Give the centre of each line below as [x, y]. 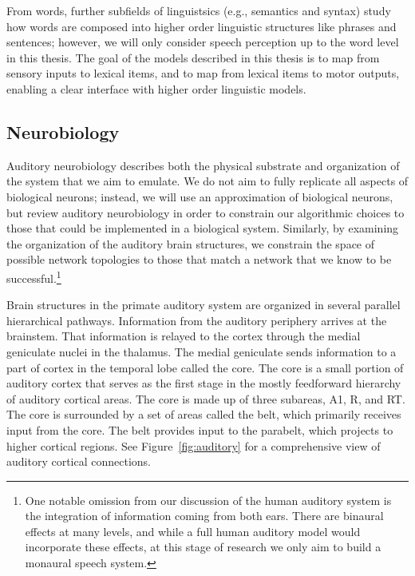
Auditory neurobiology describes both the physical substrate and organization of [203, 165]
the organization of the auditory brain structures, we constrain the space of [191, 243]
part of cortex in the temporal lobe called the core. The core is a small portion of [205, 367]
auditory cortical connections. [79, 461]
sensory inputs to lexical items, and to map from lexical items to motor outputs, [203, 73]
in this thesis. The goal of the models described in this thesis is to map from [193, 57]
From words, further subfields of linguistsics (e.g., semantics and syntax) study [199, 10]
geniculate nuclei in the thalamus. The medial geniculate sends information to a [202, 351]
